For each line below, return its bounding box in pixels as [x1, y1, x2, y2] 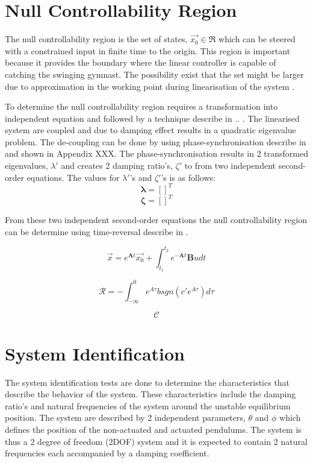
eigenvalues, [5, 159, 48, 172]
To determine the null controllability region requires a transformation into [5, 100, 278, 113]
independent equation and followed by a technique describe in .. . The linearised [5, 112, 300, 124]
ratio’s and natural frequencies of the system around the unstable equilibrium [5, 399, 291, 412]
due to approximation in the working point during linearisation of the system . [5, 80, 295, 92]
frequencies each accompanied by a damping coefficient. [5, 447, 209, 459]
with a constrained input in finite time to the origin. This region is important [5, 44, 291, 57]
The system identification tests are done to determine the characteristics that [5, 376, 290, 388]
